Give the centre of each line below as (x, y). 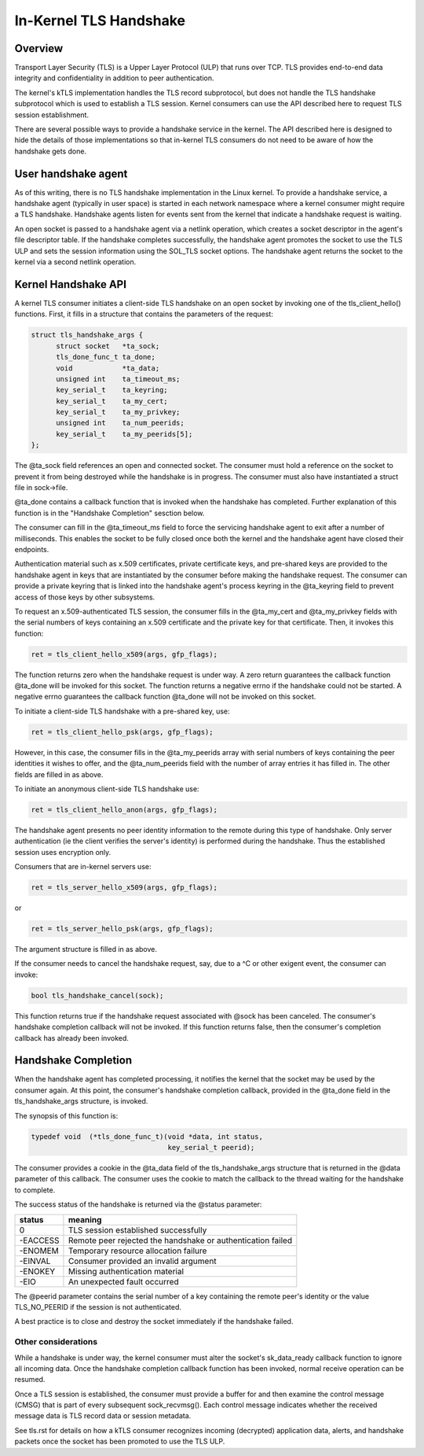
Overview (39, 48)
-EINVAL (35, 1261)
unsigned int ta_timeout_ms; (118, 379)
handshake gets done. (50, 151)
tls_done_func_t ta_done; (106, 357)
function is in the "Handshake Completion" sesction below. (110, 513)
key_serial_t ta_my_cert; (112, 401)
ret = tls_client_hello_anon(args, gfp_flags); (124, 809)
